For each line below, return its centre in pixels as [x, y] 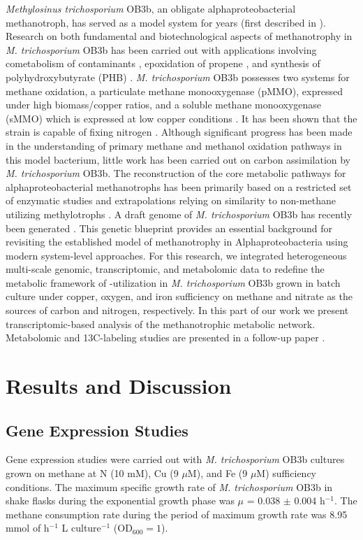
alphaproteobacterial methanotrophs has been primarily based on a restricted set [179, 186]
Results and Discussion [119, 386]
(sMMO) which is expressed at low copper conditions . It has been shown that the [181, 118]
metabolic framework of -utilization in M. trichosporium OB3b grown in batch [173, 282]
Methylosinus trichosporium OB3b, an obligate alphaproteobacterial [151, 8]
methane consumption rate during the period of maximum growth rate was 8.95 [177, 514]
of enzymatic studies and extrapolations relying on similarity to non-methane [171, 200]
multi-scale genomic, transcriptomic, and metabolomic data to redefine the [165, 269]
